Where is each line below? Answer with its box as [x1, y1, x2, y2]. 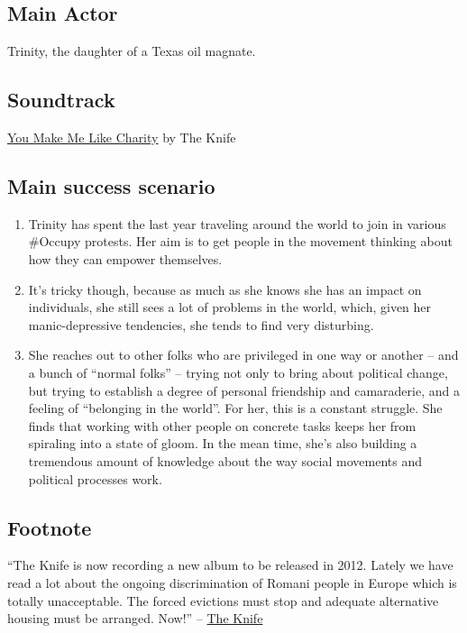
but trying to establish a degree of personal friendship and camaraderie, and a [28, 381, 460, 399]
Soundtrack [7, 86, 115, 114]
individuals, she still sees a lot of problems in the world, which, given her [28, 298, 432, 316]
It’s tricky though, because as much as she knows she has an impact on [28, 280, 422, 298]
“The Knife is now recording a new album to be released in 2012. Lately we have [7, 555, 453, 574]
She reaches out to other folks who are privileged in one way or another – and [28, 345, 459, 364]
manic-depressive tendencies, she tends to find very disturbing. [28, 315, 374, 334]
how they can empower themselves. [28, 249, 223, 268]
